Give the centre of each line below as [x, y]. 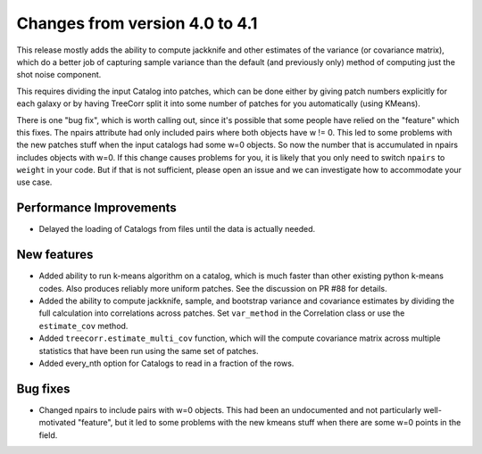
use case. [34, 182]
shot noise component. [59, 75]
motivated [57, 423]
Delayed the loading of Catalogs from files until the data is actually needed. [177, 229]
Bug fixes [43, 388]
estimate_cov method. [83, 326]
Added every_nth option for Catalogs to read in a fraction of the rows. [166, 363]
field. [48, 435]
